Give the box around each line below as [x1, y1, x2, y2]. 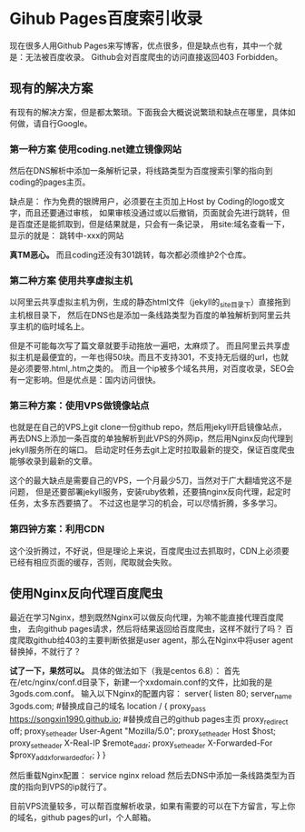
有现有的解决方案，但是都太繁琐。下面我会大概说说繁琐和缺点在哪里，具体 [9, 106, 288, 117]
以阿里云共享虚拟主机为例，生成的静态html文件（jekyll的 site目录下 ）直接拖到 [9, 296, 290, 310]
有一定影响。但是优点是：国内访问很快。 [9, 375, 161, 386]
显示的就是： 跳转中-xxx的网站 [9, 230, 124, 241]
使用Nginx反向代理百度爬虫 [9, 586, 163, 601]
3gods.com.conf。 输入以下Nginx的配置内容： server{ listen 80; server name [9, 687, 292, 701]
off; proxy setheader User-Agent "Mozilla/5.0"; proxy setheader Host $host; [9, 725, 277, 738]
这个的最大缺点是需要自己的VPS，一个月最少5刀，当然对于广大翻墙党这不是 [9, 475, 292, 486]
